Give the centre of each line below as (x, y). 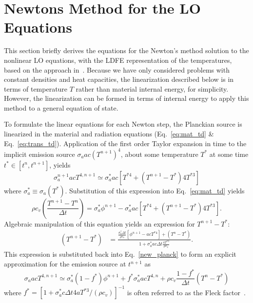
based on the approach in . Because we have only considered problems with (117, 69)
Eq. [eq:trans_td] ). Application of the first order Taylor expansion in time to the (125, 143)
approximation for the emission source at (65, 264)
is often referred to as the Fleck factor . (186, 292)
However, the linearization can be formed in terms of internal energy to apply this (126, 98)
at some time (229, 154)
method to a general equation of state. (61, 107)
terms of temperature (36, 88)
